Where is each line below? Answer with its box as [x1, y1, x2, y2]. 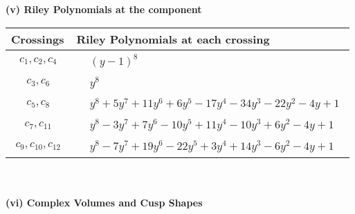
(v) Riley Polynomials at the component [6, 2, 202, 16]
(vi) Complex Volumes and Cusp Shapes [6, 195, 203, 210]
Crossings [11, 30, 64, 47]
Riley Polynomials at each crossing [76, 30, 270, 47]
